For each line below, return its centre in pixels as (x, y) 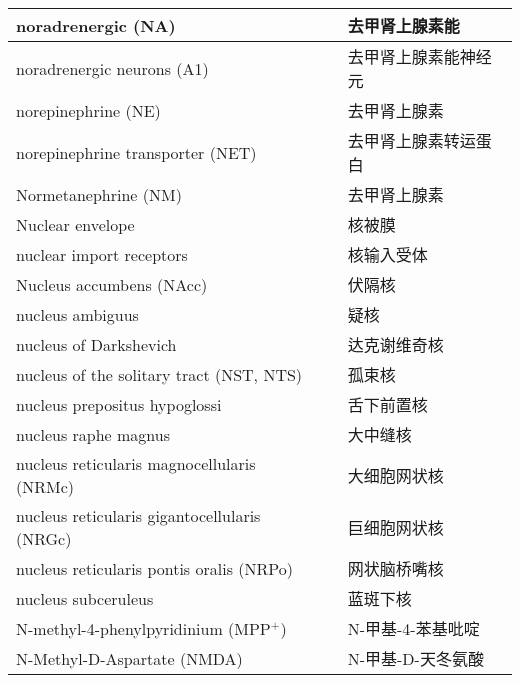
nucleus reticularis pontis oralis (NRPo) (154, 568)
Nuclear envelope (75, 224)
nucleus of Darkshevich (96, 344)
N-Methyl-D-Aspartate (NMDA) (129, 658)
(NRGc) (44, 538)
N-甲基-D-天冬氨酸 (415, 658)
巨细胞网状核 (395, 527)
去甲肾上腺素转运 (411, 140)
